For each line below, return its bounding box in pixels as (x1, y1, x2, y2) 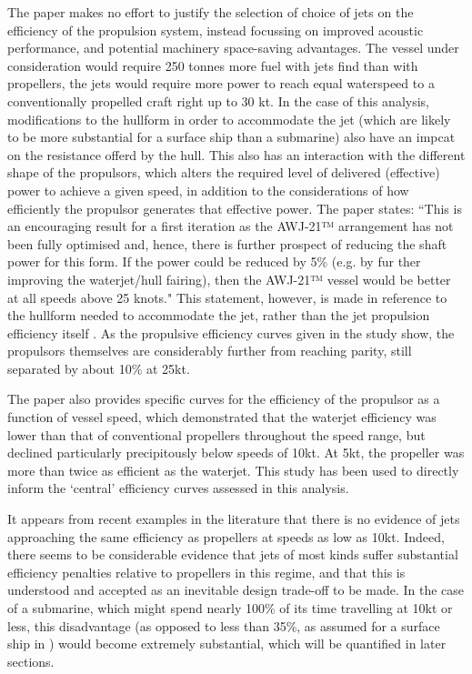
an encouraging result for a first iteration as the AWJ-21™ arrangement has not (7, 216, 454, 236)
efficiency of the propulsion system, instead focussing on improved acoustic (7, 20, 424, 39)
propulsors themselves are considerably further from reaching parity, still (7, 341, 412, 360)
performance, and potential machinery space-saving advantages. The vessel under (7, 38, 459, 57)
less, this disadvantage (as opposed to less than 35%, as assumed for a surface (7, 616, 440, 635)
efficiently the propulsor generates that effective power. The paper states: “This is (7, 198, 462, 217)
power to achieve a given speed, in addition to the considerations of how (7, 180, 409, 199)
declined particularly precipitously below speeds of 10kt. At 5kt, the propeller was (7, 443, 465, 462)
